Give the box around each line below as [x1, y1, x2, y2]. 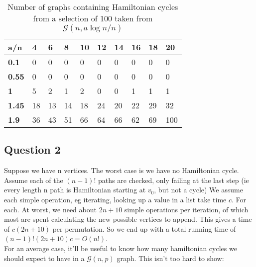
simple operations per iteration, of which [124, 204, 249, 214]
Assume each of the [4, 175, 63, 185]
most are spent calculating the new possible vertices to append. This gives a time [4, 214, 252, 224]
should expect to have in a [4, 253, 85, 263]
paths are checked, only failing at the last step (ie [98, 175, 249, 185]
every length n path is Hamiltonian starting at [4, 184, 146, 195]
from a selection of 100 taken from [33, 12, 153, 24]
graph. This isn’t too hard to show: [117, 253, 224, 263]
